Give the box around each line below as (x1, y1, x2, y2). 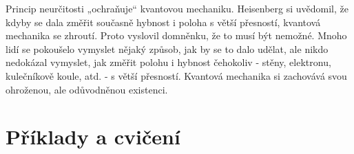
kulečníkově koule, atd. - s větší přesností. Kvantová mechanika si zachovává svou (6, 68, 347, 82)
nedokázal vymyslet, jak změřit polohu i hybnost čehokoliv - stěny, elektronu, (6, 55, 331, 69)
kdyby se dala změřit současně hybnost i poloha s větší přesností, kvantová (6, 14, 321, 29)
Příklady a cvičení (6, 122, 180, 151)
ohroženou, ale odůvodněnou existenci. (6, 82, 168, 96)
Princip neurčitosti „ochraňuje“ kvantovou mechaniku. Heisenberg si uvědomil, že (6, 1, 348, 15)
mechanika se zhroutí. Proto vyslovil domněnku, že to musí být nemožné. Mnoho (6, 28, 347, 43)
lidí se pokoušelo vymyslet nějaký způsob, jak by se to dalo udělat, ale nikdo (6, 41, 329, 56)
